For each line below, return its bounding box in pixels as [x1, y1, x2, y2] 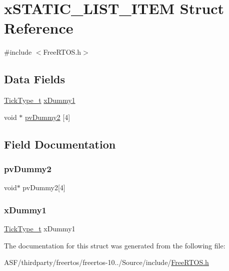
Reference [4, 18, 73, 38]
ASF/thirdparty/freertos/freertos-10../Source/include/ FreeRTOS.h [4, 257, 209, 267]
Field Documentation [4, 136, 116, 152]
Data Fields [4, 71, 65, 87]
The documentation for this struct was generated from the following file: [4, 240, 225, 250]
